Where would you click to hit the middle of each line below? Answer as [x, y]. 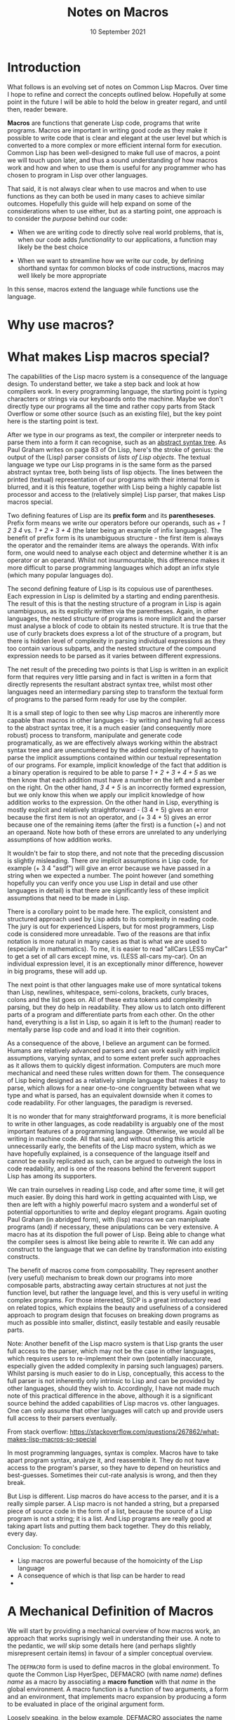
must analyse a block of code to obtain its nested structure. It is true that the [117, 626]
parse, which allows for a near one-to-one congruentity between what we [114, 1088]
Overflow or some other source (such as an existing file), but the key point [115, 413]
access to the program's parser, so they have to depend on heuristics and [114, 1467]
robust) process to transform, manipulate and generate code [95, 735]
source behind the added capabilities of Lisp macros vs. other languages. [113, 1403]
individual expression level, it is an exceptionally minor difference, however [115, 964]
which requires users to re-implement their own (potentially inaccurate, [110, 1358]
